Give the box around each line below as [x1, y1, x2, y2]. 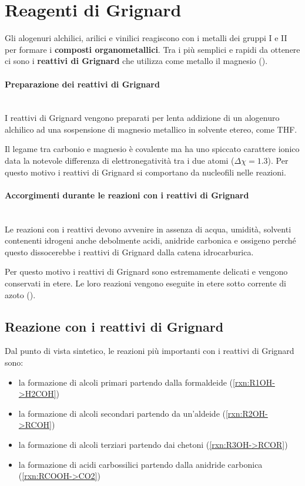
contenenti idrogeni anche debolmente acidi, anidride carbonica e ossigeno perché [5, 234, 296, 247]
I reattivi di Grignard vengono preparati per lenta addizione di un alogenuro [5, 112, 280, 124]
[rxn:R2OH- [225, 407, 268, 419]
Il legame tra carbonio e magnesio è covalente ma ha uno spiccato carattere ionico [5, 143, 300, 155]
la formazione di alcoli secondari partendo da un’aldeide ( [18, 407, 226, 419]
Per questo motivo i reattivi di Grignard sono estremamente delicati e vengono [5, 265, 288, 278]
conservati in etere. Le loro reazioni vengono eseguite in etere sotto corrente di [5, 277, 286, 289]
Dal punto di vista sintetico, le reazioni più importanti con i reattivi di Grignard [5, 345, 294, 357]
